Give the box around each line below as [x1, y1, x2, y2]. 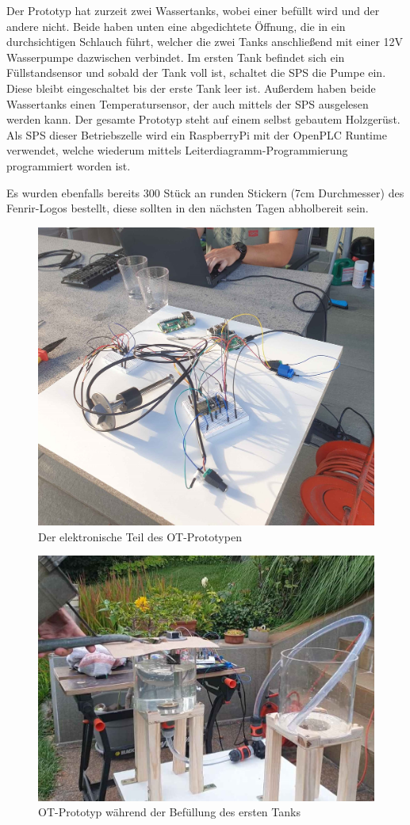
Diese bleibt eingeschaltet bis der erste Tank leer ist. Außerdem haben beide [6, 79, 376, 96]
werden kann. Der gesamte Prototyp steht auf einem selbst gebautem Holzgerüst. [6, 111, 400, 128]
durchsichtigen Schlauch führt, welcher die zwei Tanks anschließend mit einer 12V [6, 33, 404, 50]
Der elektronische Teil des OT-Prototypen [38, 528, 242, 544]
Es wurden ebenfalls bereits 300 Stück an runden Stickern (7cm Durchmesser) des [6, 184, 404, 201]
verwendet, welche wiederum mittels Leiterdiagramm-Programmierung [6, 142, 348, 159]
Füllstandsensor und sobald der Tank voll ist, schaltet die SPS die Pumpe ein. [6, 64, 386, 81]
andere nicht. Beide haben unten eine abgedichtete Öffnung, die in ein [6, 17, 346, 34]
